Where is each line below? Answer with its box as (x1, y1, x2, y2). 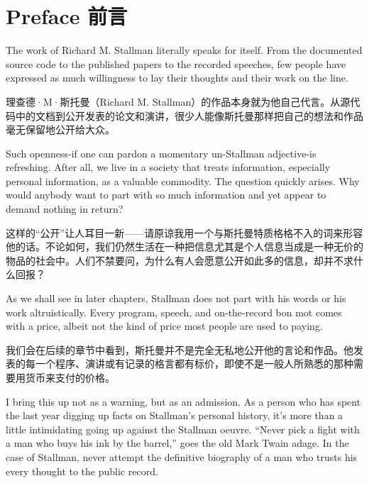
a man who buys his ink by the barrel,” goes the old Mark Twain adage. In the (6, 435, 349, 450)
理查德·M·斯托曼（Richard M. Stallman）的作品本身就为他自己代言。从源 (6, 94, 351, 109)
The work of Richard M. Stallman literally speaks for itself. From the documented (6, 43, 363, 57)
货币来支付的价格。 (25, 370, 115, 384)
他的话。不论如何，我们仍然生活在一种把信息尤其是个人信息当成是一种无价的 (6, 239, 363, 254)
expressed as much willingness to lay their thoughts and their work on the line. (6, 70, 348, 85)
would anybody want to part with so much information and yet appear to (6, 187, 326, 202)
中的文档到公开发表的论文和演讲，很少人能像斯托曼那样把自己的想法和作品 (15, 108, 363, 123)
